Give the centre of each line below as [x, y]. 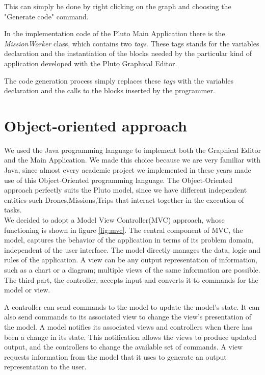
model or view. [27, 290]
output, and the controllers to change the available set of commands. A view [124, 347]
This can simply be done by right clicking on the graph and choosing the [118, 6]
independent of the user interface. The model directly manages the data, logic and [132, 249]
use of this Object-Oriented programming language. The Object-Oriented [118, 180]
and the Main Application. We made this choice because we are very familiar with [132, 160]
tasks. [13, 210]
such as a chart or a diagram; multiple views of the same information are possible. [132, 270]
